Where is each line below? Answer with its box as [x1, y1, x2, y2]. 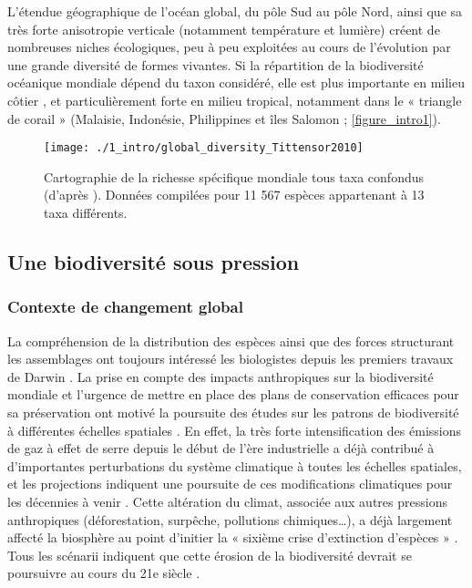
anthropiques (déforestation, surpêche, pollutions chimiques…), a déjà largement [7, 510, 453, 529]
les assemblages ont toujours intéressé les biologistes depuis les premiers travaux [7, 349, 454, 368]
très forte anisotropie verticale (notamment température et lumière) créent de [7, 19, 440, 38]
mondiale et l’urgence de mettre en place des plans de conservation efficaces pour [7, 385, 459, 404]
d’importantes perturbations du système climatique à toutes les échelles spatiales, [7, 456, 462, 475]
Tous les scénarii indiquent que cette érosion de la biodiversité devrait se [7, 545, 412, 564]
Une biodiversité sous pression [7, 247, 300, 275]
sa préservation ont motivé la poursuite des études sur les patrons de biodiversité [7, 402, 459, 421]
